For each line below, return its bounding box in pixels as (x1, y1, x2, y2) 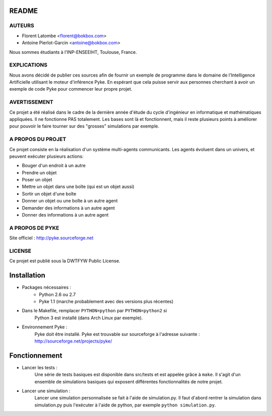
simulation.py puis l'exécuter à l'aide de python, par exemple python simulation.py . (34, 402, 216, 408)
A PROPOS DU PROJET (9, 136, 66, 143)
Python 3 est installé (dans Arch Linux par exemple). (34, 315, 143, 321)
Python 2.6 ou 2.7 (39, 291, 76, 297)
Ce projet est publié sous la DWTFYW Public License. (9, 258, 120, 264)
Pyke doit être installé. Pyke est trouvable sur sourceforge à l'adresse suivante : (34, 331, 200, 337)
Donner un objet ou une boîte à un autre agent (22, 198, 118, 204)
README (9, 7, 38, 15)
